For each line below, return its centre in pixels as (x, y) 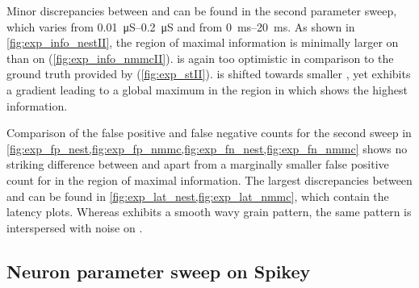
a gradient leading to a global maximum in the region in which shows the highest (207, 89)
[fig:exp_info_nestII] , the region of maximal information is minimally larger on (203, 42)
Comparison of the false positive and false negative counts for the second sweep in (209, 133)
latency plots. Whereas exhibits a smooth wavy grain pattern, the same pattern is (209, 212)
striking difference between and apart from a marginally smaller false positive (198, 164)
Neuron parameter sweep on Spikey (159, 271)
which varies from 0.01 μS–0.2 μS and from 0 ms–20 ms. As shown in (181, 26)
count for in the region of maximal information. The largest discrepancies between (209, 179)
